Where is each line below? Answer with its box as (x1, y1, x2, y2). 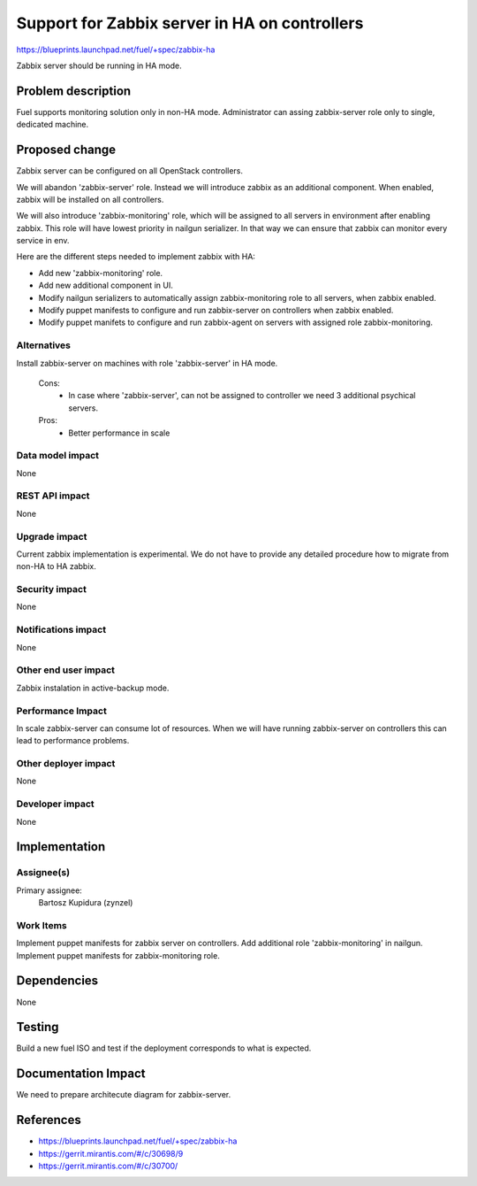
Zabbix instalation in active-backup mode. (16, 682, 170, 693)
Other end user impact (16, 664, 115, 676)
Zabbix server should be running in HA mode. (16, 60, 183, 71)
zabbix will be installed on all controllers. (16, 194, 164, 204)
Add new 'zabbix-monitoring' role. (38, 267, 163, 278)
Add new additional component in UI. (38, 280, 174, 291)
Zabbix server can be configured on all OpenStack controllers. (16, 166, 243, 176)
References (16, 1113, 81, 1128)
